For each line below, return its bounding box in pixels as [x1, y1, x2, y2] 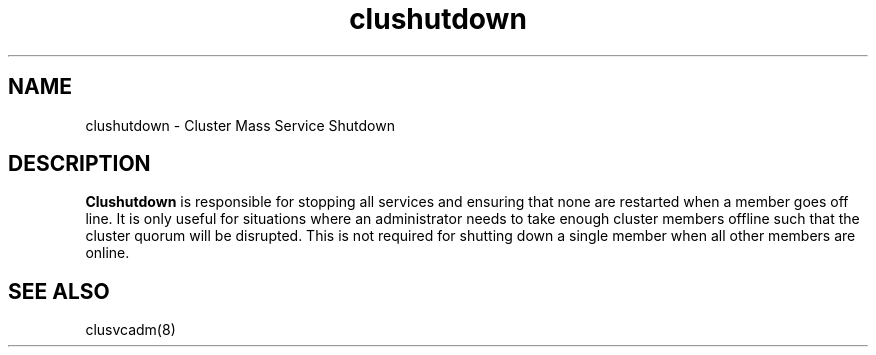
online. [85, 244, 130, 262]
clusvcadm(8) [85, 321, 176, 339]
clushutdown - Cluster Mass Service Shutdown [85, 116, 395, 134]
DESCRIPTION [8, 151, 151, 177]
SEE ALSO [8, 278, 110, 304]
